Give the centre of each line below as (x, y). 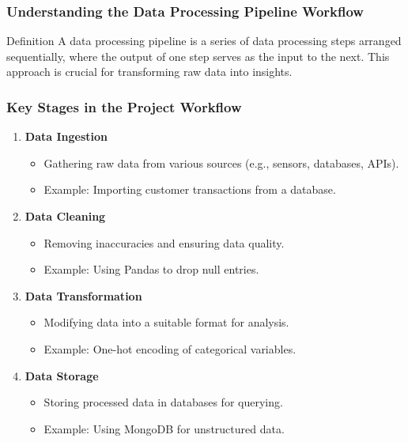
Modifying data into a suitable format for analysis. (166, 322)
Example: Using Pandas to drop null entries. (151, 269)
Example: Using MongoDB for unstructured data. (164, 428)
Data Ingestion (66, 136)
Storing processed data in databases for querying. (163, 402)
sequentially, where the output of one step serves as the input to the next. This (198, 56)
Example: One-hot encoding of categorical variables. (170, 348)
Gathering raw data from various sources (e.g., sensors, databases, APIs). (221, 162)
